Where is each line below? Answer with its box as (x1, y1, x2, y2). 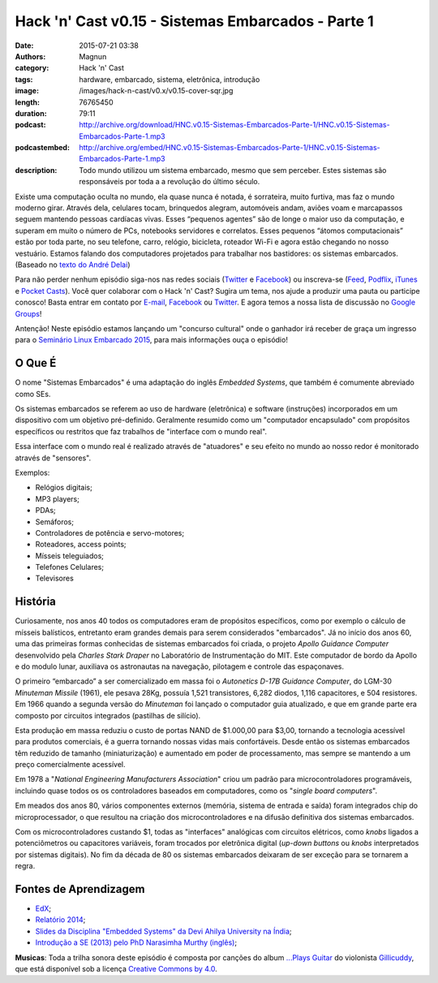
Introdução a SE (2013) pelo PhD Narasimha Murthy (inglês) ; (35, 938, 238, 947)
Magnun (79, 51, 107, 61)
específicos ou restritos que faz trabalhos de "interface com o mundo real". (15, 426, 268, 436)
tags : (15, 74, 33, 84)
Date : (15, 41, 34, 50)
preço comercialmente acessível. (15, 760, 126, 770)
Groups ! (15, 308, 42, 318)
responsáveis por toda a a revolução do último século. (79, 177, 260, 187)
